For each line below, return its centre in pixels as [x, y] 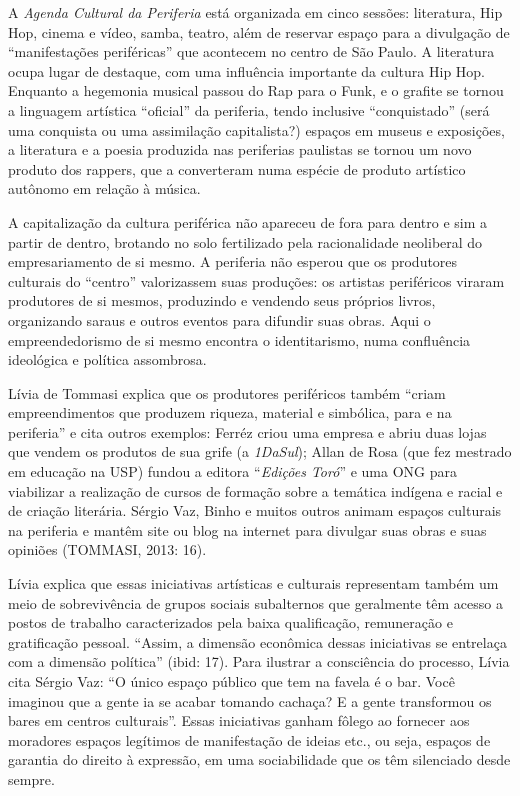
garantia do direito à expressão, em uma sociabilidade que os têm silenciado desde [259, 759]
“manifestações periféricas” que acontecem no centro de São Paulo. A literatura [251, 51]
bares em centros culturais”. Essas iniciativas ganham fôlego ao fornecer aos [239, 720]
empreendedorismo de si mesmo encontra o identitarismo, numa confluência [239, 339]
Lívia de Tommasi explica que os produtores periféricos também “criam [227, 392]
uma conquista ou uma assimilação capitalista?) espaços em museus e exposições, [256, 129]
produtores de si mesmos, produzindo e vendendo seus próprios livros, [222, 300]
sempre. [31, 778]
